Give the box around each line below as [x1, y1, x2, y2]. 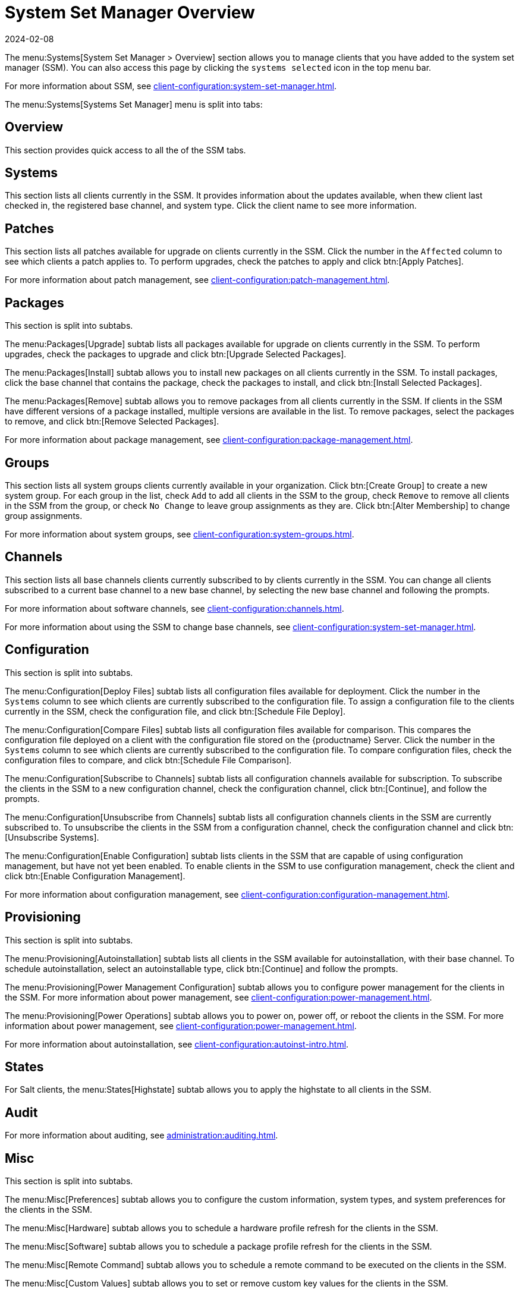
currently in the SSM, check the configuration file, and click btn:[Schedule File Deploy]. [5, 706, 346, 716]
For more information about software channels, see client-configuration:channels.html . [5, 603, 344, 614]
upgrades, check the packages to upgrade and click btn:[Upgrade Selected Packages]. [5, 349, 347, 360]
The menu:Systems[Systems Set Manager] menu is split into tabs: [5, 99, 263, 109]
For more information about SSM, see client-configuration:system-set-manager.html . [5, 80, 337, 91]
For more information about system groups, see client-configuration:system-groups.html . [5, 528, 354, 539]
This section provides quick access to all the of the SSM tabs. [5, 144, 246, 155]
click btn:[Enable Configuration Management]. [5, 870, 185, 881]
